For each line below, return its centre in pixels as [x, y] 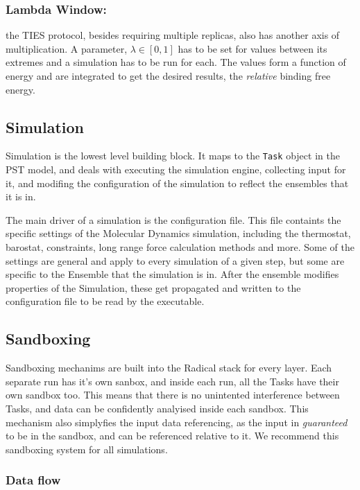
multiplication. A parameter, [67, 48]
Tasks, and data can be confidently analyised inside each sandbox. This [157, 408]
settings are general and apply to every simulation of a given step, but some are [175, 260]
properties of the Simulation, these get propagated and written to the [153, 287]
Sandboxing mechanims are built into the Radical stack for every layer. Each [169, 368]
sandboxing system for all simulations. [87, 449]
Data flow [33, 480]
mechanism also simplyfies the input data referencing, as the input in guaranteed [177, 422]
